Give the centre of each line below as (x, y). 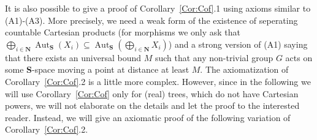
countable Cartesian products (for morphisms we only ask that (123, 32)
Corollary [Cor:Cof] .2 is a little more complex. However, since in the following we (158, 81)
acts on (299, 57)
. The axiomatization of (244, 69)
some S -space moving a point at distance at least (97, 69)
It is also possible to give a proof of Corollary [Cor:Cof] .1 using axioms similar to (158, 8)
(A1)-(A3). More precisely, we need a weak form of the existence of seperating (151, 20)
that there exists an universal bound (73, 57)
